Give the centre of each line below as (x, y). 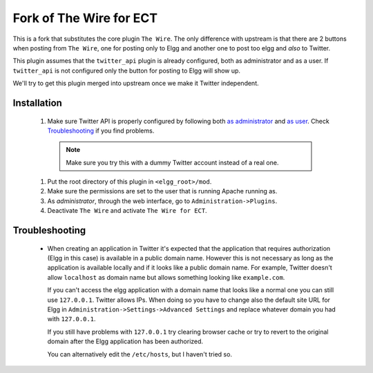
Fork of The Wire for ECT (85, 18)
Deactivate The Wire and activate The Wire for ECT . (127, 211)
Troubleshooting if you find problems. (101, 131)
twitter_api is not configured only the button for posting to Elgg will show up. (127, 70)
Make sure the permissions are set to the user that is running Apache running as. (162, 191)
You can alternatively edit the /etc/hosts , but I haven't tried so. (140, 354)
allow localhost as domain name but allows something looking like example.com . (166, 277)
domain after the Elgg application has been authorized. (125, 341)
